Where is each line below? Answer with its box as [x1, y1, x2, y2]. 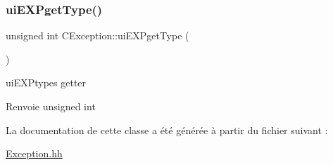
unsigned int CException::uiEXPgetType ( [6, 28, 189, 43]
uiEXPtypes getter [6, 75, 87, 90]
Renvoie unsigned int [6, 99, 96, 113]
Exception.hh [6, 146, 63, 161]
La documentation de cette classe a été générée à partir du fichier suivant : [6, 122, 328, 137]
